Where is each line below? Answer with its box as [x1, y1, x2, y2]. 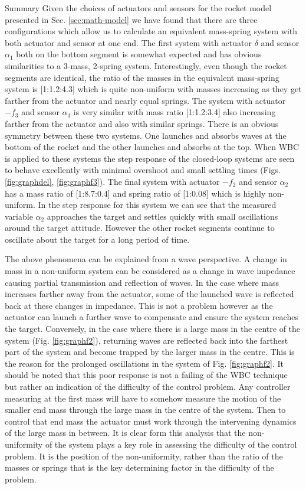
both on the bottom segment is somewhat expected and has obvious [16, 48, 262, 60]
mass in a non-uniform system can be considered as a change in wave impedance [5, 265, 295, 277]
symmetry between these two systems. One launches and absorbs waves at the [5, 129, 287, 141]
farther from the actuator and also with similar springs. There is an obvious [5, 117, 279, 129]
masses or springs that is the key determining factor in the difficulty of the [5, 461, 274, 474]
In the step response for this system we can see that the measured [38, 198, 277, 211]
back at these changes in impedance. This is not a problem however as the [5, 299, 273, 311]
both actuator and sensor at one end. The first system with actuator [5, 36, 252, 48]
